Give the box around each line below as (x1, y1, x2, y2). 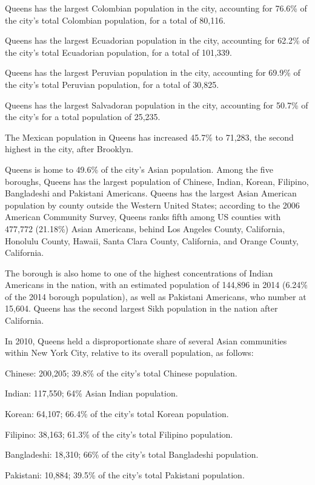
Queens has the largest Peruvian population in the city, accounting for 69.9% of (5, 66, 300, 79)
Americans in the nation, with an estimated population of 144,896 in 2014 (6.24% (5, 278, 308, 291)
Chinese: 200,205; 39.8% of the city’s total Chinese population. (5, 366, 237, 379)
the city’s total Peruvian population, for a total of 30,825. (5, 78, 219, 90)
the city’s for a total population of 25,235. (5, 110, 161, 123)
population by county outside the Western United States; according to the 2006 (5, 198, 300, 211)
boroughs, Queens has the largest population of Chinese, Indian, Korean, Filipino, (5, 175, 309, 187)
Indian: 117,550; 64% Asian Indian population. (5, 387, 178, 400)
